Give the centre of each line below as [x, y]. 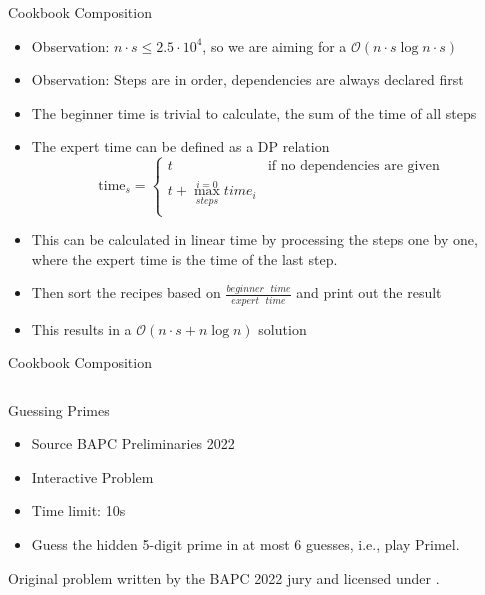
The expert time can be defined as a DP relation [180, 146]
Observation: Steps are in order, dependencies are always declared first [247, 79]
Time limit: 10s [78, 510]
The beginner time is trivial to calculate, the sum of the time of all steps [254, 112]
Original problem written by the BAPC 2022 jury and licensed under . [224, 577]
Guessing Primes [59, 409]
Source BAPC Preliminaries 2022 [133, 443]
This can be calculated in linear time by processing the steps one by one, [254, 239]
